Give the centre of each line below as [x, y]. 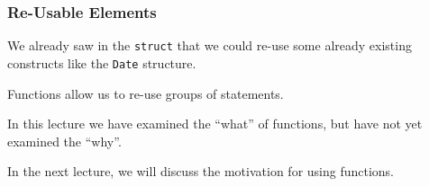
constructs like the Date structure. [102, 62]
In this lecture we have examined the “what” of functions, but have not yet [215, 124]
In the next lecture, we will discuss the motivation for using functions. [201, 171]
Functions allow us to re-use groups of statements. [146, 93]
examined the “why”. [64, 141]
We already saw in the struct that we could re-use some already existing [210, 45]
